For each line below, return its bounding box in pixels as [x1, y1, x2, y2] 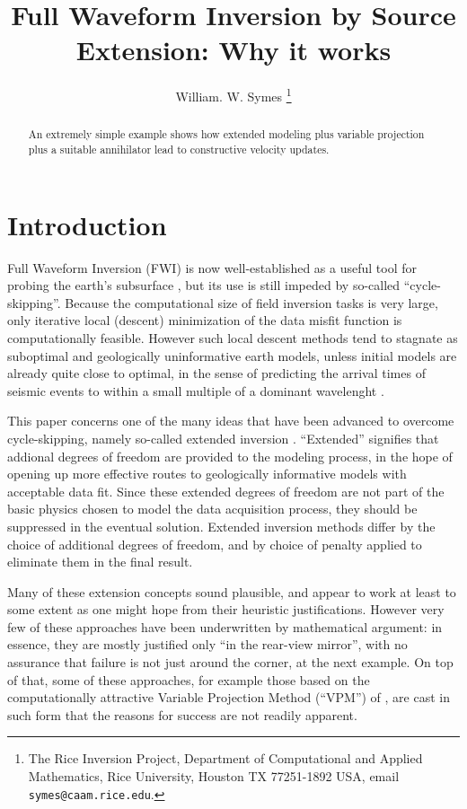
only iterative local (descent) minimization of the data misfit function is [7, 311, 402, 330]
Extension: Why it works [75, 31, 392, 68]
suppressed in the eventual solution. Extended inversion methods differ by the [7, 516, 436, 535]
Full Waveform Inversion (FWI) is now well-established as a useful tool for [7, 258, 417, 277]
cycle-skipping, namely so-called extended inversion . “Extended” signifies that [7, 428, 439, 447]
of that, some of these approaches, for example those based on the [7, 670, 370, 689]
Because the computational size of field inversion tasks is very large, [65, 293, 438, 312]
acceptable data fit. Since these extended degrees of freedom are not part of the [7, 481, 445, 500]
